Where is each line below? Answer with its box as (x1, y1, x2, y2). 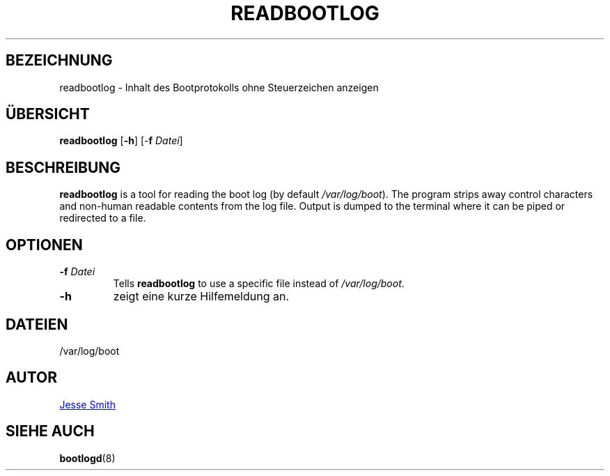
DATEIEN (6, 315, 68, 333)
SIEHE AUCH (6, 422, 95, 440)
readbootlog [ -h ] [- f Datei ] (59, 135, 183, 147)
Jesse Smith (59, 398, 116, 410)
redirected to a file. (59, 212, 146, 224)
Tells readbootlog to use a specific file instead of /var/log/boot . (113, 277, 405, 290)
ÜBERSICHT (6, 105, 90, 123)
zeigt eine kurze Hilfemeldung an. (113, 289, 290, 304)
